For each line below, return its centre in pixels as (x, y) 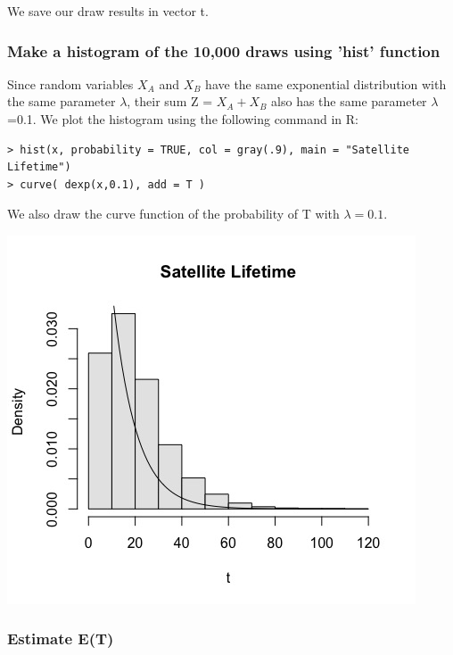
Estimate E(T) (61, 638)
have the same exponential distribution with (326, 83)
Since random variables (70, 83)
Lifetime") (39, 167)
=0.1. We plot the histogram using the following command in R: (183, 119)
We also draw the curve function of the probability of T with (173, 214)
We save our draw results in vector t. (108, 11)
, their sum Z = (170, 101)
